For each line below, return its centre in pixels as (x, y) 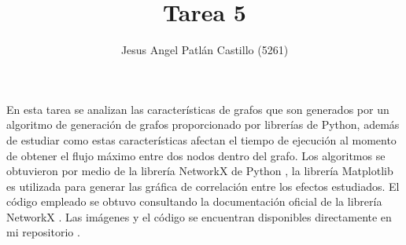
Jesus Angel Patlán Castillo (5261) (205, 50)
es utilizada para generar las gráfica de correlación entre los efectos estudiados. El (203, 186)
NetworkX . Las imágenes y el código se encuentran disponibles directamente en (199, 216)
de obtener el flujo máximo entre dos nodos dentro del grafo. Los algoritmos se (196, 155)
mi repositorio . (43, 232)
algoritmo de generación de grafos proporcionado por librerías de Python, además (203, 124)
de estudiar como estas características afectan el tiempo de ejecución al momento (201, 139)
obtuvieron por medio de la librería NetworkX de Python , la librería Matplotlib (200, 171)
